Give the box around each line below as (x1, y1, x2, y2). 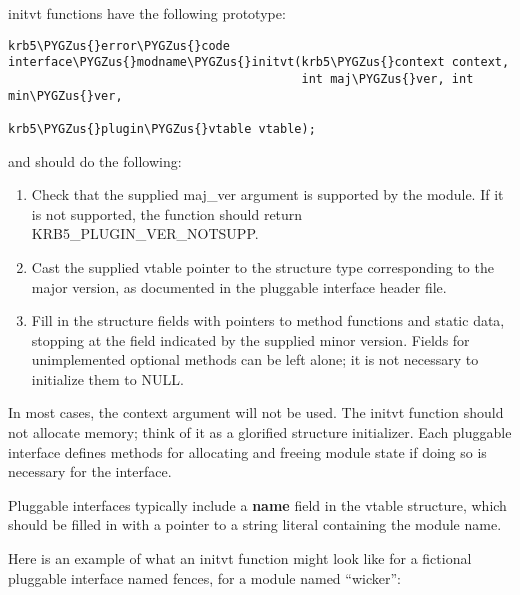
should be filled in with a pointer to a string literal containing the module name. (8, 514, 502, 535)
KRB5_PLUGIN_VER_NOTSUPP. (31, 223, 259, 244)
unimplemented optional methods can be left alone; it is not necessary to (31, 349, 479, 370)
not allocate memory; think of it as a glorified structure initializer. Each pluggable (8, 422, 512, 443)
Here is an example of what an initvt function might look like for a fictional (8, 548, 472, 569)
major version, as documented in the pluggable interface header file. (31, 276, 447, 297)
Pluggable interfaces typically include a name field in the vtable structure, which (8, 494, 507, 515)
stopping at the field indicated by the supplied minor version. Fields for (31, 329, 470, 350)
